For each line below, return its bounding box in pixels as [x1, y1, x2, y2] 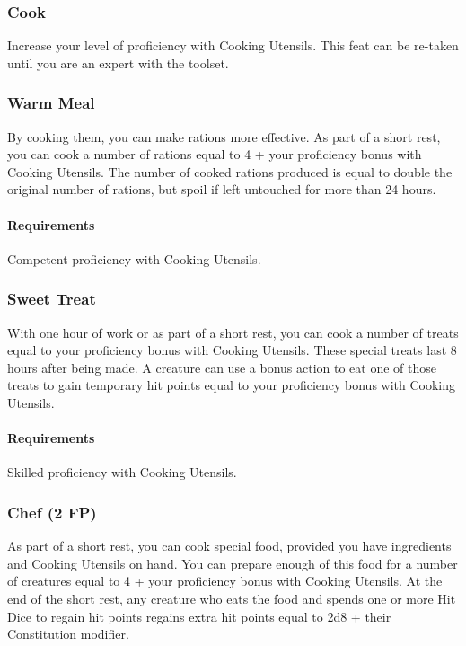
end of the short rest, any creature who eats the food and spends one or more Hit [7, 588, 456, 607]
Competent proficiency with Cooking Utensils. [7, 249, 261, 268]
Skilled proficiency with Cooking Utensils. [7, 463, 237, 482]
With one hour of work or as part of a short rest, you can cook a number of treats [7, 323, 459, 341]
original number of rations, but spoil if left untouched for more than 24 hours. [7, 180, 436, 199]
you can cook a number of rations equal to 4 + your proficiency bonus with [7, 145, 422, 164]
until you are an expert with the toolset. [7, 53, 229, 72]
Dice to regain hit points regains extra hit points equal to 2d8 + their [7, 606, 391, 625]
